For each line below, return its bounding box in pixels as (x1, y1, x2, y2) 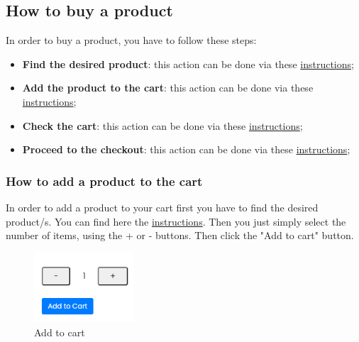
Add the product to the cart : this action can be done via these (22, 80, 314, 95)
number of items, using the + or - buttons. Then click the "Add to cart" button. (6, 228, 354, 243)
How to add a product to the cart (6, 172, 203, 189)
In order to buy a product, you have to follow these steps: (6, 33, 257, 48)
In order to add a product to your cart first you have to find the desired (6, 199, 319, 214)
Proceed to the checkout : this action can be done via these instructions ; (22, 142, 350, 157)
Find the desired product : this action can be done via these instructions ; (22, 56, 354, 71)
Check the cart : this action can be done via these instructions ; (22, 118, 303, 133)
